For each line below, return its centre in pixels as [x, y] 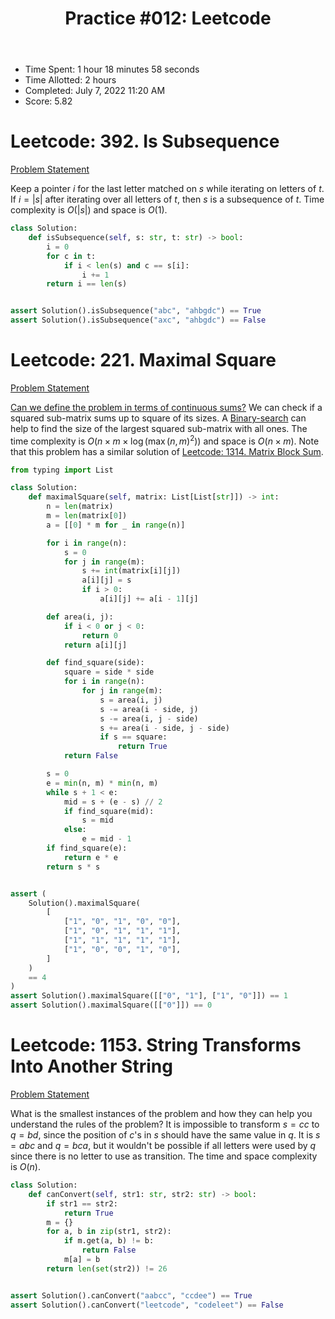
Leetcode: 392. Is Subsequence [145, 141]
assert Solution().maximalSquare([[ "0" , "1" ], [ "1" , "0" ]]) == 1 [149, 996]
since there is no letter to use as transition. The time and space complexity [164, 1156]
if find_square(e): [87, 848]
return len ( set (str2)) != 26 [107, 1268]
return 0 [99, 635]
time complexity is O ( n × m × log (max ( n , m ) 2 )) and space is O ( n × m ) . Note [165, 440]
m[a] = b [82, 1260]
